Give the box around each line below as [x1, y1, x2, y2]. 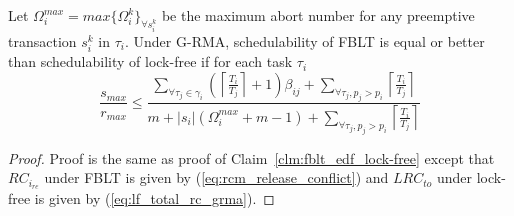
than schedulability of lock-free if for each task [8, 51, 293, 72]
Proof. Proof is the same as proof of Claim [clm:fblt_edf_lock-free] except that [8, 147, 495, 168]
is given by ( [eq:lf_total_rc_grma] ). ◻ [34, 188, 275, 209]
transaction [8, 31, 77, 51]
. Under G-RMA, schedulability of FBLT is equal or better [125, 31, 485, 51]
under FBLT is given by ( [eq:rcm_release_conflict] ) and [44, 167, 389, 188]
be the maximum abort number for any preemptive [161, 5, 475, 25]
